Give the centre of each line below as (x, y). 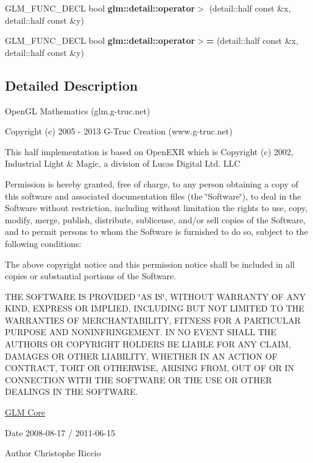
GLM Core (25, 412)
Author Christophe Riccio (53, 453)
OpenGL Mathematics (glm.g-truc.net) (78, 110)
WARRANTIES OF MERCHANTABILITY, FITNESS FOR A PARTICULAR (153, 320)
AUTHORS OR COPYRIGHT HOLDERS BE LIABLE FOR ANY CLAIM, (148, 344)
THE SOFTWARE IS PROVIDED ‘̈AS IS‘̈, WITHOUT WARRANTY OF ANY (155, 296)
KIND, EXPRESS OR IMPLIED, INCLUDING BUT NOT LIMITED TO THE (155, 308)
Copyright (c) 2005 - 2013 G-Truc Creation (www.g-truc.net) (119, 131)
